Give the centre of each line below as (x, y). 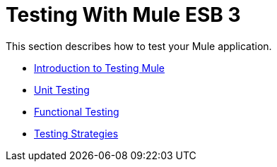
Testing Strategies (76, 133)
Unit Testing (62, 89)
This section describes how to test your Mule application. (139, 46)
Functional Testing (77, 111)
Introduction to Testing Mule (99, 68)
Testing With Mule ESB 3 (123, 15)
